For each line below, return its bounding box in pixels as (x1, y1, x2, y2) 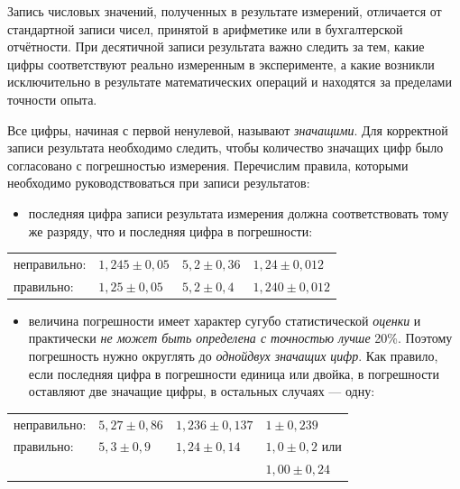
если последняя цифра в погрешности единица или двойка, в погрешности (28, 364, 439, 383)
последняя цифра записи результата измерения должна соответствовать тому (28, 203, 449, 222)
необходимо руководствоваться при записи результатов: (7, 173, 310, 192)
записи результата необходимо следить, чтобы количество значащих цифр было (7, 138, 444, 157)
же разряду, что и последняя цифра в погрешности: (28, 221, 313, 240)
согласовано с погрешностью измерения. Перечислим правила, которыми (7, 155, 409, 174)
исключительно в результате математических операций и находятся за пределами (7, 72, 452, 91)
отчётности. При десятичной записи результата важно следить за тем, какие (7, 37, 425, 56)
